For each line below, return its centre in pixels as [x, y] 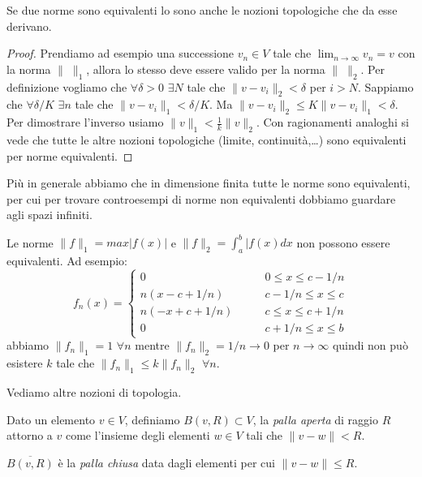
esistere [25, 363]
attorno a [30, 435]
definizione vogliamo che [67, 86]
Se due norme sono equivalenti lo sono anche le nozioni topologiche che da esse [202, 10]
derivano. [29, 26]
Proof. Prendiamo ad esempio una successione [121, 53]
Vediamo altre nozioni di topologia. [94, 392]
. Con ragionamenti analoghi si [332, 122]
